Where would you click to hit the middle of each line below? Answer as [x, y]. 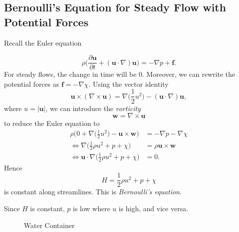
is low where [92, 208]
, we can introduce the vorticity [93, 108]
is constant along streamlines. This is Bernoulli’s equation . [93, 192]
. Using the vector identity [128, 84]
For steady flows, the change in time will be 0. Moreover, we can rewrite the [119, 74]
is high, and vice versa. [153, 208]
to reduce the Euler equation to [52, 123]
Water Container [49, 225]
